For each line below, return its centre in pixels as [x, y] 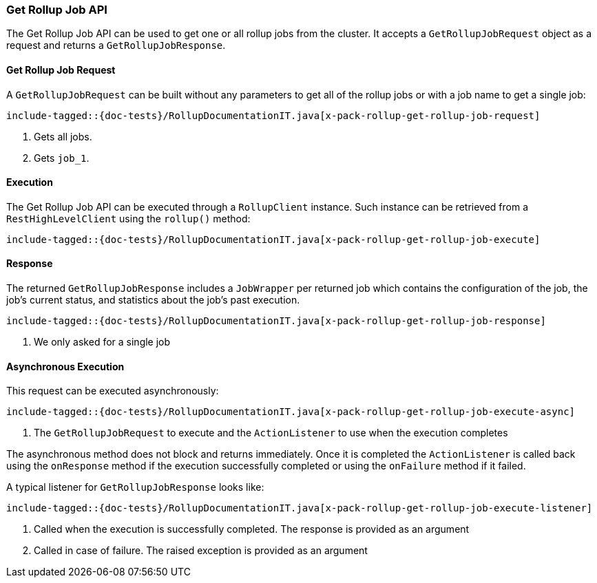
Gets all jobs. [63, 136]
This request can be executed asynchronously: [113, 391]
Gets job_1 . [62, 158]
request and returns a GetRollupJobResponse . [116, 45]
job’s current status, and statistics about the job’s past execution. [153, 300]
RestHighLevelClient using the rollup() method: [128, 218]
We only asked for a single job [102, 342]
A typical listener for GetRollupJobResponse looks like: [135, 487]
